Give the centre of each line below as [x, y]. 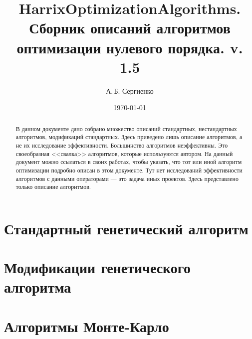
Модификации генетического [97, 267]
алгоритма [38, 287]
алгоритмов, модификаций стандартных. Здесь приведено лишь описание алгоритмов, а [129, 137]
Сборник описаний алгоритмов [130, 28]
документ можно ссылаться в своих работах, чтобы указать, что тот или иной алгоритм [129, 162]
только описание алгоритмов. [53, 187]
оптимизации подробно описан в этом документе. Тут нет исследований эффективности [129, 170]
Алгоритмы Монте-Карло [87, 326]
